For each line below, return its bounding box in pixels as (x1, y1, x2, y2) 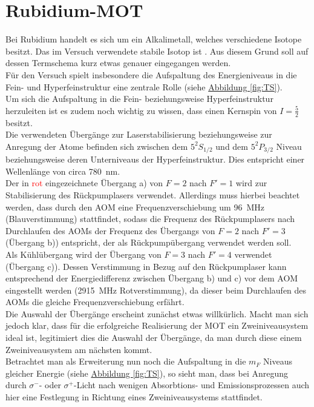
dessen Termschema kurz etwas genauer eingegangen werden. (5, 56, 231, 69)
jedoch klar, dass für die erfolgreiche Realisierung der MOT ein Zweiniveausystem (5, 319, 309, 332)
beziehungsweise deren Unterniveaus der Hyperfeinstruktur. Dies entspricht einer (5, 153, 305, 166)
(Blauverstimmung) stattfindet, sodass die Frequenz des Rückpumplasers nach (5, 212, 295, 225)
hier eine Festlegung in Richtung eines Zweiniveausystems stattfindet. (5, 391, 263, 403)
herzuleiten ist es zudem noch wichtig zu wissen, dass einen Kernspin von (5, 104, 277, 116)
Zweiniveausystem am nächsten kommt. (5, 343, 152, 355)
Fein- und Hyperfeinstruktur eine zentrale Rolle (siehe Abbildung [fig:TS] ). (5, 80, 283, 93)
